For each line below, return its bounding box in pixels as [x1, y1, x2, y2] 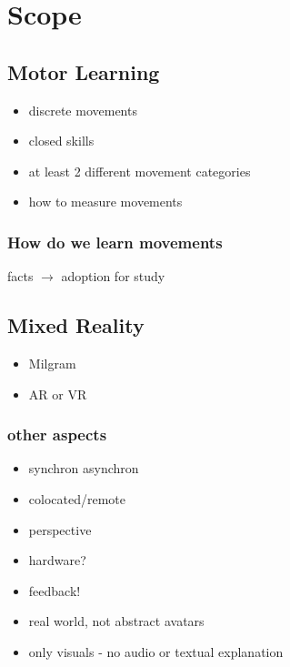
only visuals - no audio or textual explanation [28, 642, 284, 661]
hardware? [28, 551, 86, 570]
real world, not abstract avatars [28, 611, 205, 631]
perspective [28, 520, 92, 539]
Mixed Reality [7, 311, 145, 339]
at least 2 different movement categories [28, 161, 251, 180]
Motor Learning [7, 57, 160, 86]
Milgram [28, 353, 76, 372]
